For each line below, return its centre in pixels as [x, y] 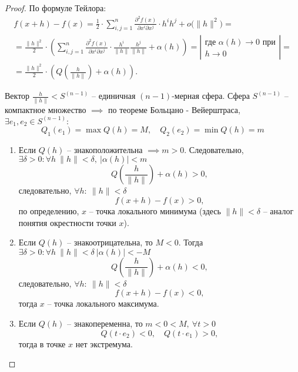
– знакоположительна [105, 149]
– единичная [113, 96]
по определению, [49, 211]
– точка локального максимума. [103, 303]
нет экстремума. [104, 343]
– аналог [278, 211]
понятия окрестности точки [67, 222]
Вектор [17, 96]
